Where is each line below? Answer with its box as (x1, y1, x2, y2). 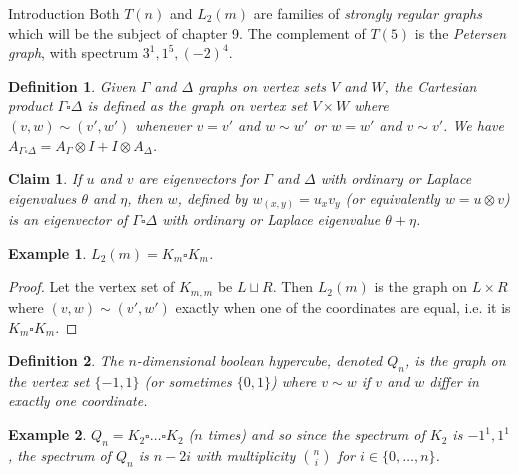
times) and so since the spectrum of (207, 424, 425, 445)
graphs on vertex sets (198, 75, 326, 96)
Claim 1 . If (8, 168, 82, 189)
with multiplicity (196, 444, 296, 465)
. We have (443, 114, 504, 135)
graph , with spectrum (8, 42, 139, 63)
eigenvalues (8, 187, 77, 208)
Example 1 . (8, 242, 87, 263)
